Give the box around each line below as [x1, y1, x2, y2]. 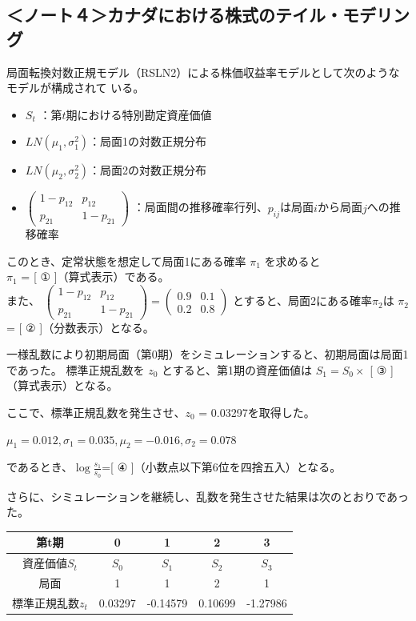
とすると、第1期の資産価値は [162, 361, 313, 378]
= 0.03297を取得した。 [198, 403, 315, 420]
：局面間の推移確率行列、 [133, 198, 268, 215]
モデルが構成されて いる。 [6, 79, 145, 96]
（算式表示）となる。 [6, 377, 118, 394]
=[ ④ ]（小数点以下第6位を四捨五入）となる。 [102, 459, 342, 475]
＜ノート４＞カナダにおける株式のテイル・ [6, 2, 342, 27]
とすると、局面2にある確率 [232, 292, 373, 309]
